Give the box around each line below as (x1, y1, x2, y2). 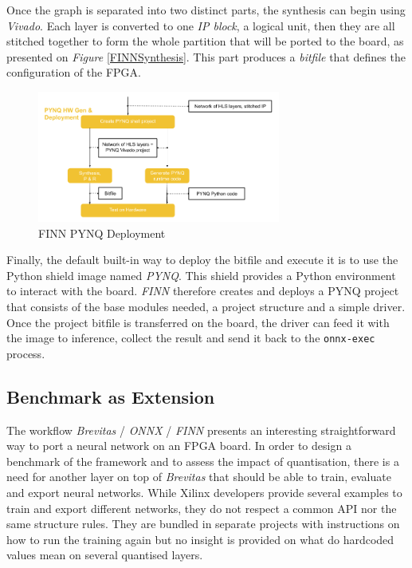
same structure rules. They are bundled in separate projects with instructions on (6, 515, 400, 532)
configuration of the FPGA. (6, 64, 141, 81)
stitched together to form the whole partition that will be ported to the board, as (6, 33, 404, 49)
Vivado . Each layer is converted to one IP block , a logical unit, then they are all (6, 17, 395, 34)
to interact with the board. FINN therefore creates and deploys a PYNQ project (6, 282, 399, 299)
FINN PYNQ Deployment (38, 224, 166, 241)
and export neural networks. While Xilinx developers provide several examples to (6, 484, 402, 501)
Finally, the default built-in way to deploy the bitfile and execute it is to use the (6, 251, 398, 268)
